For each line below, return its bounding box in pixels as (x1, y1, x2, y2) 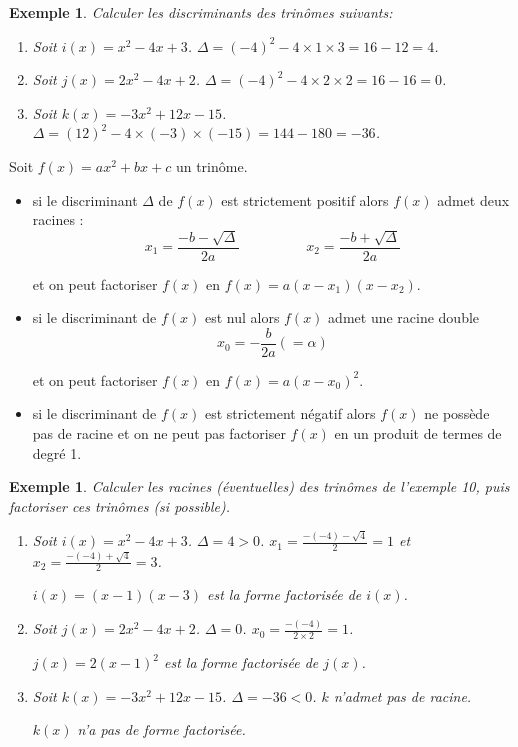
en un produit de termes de (334, 423, 502, 444)
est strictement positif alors (221, 189, 389, 210)
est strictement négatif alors (204, 403, 376, 424)
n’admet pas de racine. (333, 685, 472, 706)
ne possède (424, 403, 490, 424)
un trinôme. (175, 155, 248, 176)
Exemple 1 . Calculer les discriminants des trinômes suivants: (9, 2, 393, 22)
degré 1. (32, 442, 82, 463)
